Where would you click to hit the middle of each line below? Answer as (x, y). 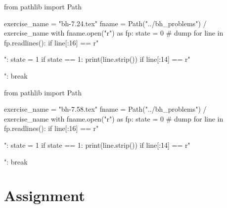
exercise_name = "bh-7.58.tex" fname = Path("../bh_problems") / (105, 109)
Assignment (45, 195)
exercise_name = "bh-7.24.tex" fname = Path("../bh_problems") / (105, 23)
